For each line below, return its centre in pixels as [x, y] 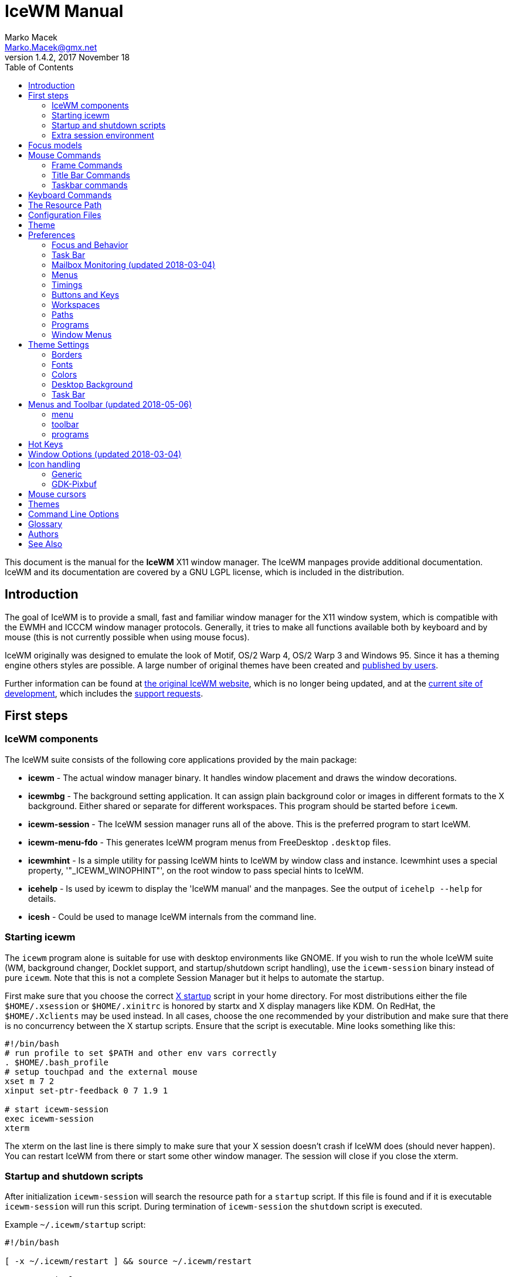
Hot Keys [46, 444]
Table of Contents [39, 67]
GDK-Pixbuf [74, 484]
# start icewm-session [57, 1109]
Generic [67, 474]
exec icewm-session [49, 1118]
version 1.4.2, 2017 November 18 [67, 57]
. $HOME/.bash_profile [57, 1062]
